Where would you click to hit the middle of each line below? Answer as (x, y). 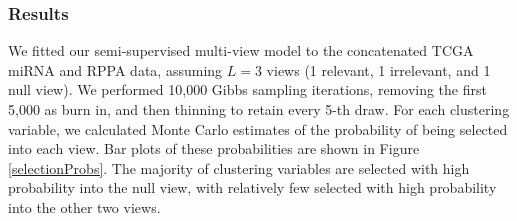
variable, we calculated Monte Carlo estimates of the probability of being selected (258, 128)
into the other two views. (84, 206)
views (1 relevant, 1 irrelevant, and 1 (378, 69)
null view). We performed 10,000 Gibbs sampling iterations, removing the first (247, 89)
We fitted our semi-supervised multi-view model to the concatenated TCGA (241, 50)
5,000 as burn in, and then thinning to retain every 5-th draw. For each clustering (259, 109)
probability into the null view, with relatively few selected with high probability (252, 187)
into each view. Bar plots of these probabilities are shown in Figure (214, 148)
